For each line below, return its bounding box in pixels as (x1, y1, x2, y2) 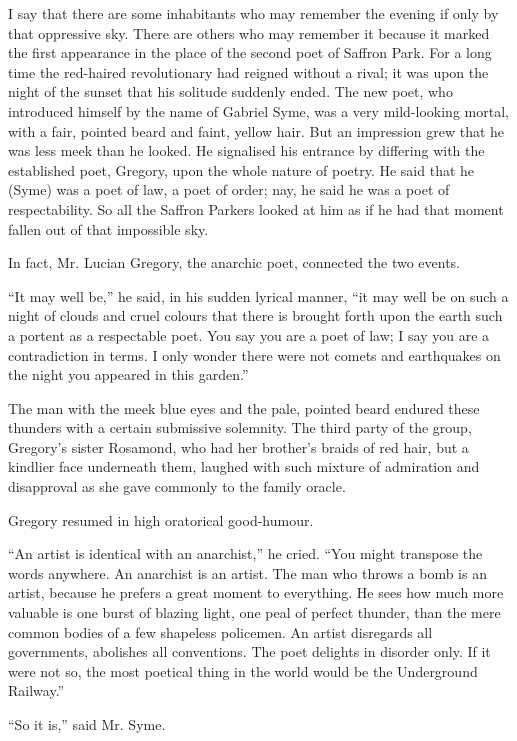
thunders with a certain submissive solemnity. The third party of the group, (8, 417, 472, 438)
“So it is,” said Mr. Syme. (8, 714, 166, 734)
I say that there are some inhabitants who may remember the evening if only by (8, 3, 499, 23)
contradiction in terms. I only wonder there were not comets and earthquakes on (8, 344, 501, 365)
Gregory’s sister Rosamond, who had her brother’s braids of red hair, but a (8, 436, 469, 457)
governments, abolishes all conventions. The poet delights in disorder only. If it (8, 641, 491, 662)
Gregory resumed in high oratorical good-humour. (8, 509, 314, 530)
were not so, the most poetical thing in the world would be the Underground (8, 660, 478, 681)
